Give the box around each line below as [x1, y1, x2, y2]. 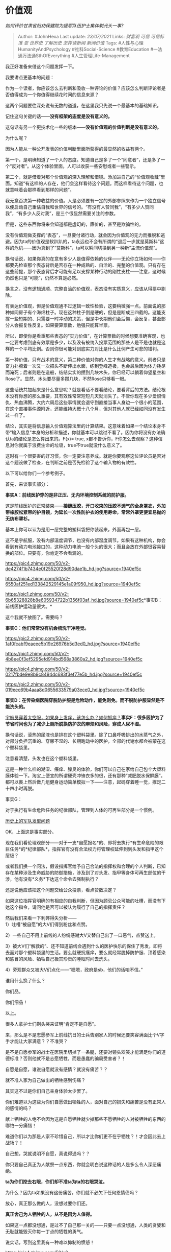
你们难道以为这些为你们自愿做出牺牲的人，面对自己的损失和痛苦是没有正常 [5, 1099, 161, 1105]
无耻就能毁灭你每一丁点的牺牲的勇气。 [5, 1228, 85, 1234]
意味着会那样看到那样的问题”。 [9, 186, 75, 193]
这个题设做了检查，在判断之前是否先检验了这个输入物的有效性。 [5, 459, 139, 465]
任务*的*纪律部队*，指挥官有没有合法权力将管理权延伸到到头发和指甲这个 [9, 846, 164, 852]
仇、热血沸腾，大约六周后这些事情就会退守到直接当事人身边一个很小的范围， [5, 399, 166, 405]
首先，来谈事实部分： [5, 481, 50, 487]
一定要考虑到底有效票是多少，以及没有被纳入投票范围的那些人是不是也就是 [5, 339, 161, 345]
